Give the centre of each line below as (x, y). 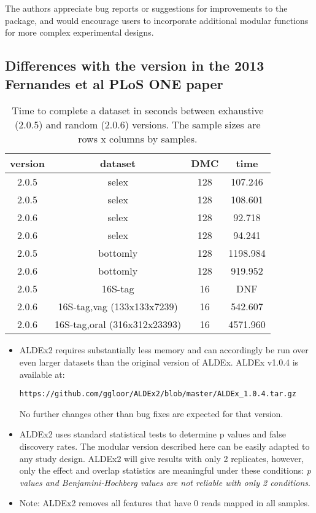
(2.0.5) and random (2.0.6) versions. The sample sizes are (138, 125)
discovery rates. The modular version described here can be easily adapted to (164, 446)
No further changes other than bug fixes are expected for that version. (151, 413)
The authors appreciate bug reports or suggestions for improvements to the (146, 8)
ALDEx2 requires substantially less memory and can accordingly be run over (164, 350)
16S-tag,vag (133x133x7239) (118, 307)
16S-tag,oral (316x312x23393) (118, 324)
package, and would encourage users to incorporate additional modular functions (157, 20)
